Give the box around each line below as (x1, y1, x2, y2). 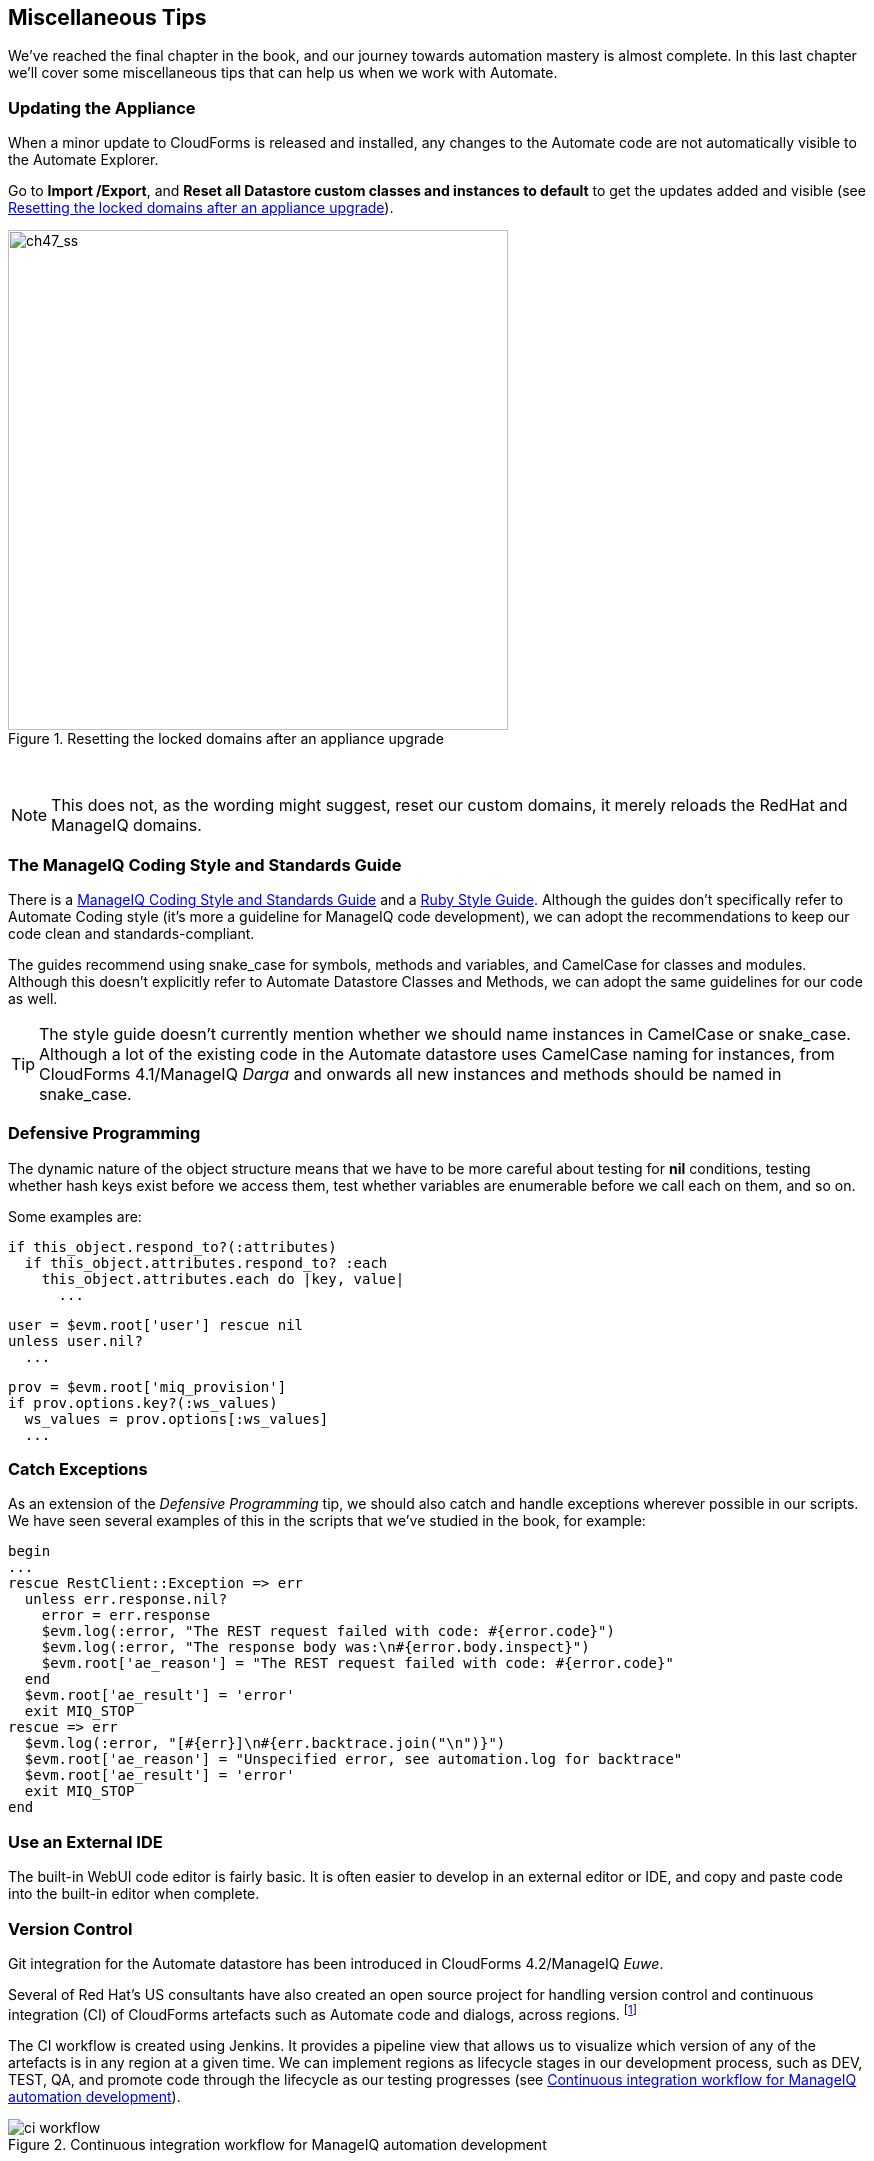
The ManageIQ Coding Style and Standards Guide (8, 854, 402, 875)
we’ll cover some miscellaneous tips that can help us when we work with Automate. (8, 64, 558, 82)
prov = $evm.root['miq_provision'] (8, 1378, 287, 1395)
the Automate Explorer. (8, 151, 159, 169)
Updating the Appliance (8, 97, 196, 118)
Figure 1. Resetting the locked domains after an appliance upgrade (8, 730, 444, 748)
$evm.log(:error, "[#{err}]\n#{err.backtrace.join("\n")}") (24, 1735, 506, 1752)
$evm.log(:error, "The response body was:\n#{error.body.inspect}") (41, 1639, 590, 1656)
